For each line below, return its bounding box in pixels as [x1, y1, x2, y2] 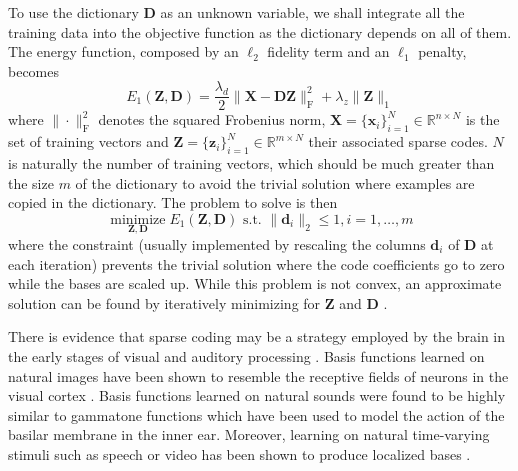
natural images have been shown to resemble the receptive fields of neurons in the [8, 365, 509, 386]
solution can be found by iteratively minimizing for [8, 292, 321, 313]
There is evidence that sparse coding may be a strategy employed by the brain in [8, 326, 506, 347]
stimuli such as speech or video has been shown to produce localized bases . [8, 443, 471, 464]
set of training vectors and [8, 131, 169, 152]
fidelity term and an [267, 41, 390, 62]
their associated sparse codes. [308, 131, 488, 152]
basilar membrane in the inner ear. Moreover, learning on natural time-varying [8, 424, 490, 445]
